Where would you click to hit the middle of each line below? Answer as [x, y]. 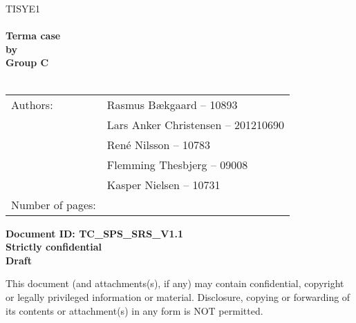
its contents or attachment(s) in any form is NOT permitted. [134, 310]
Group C [27, 62]
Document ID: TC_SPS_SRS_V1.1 [95, 233]
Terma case [33, 36]
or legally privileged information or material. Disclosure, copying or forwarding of [178, 296]
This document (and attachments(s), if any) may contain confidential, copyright [175, 283]
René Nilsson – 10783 [159, 144]
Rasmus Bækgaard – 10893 [172, 104]
